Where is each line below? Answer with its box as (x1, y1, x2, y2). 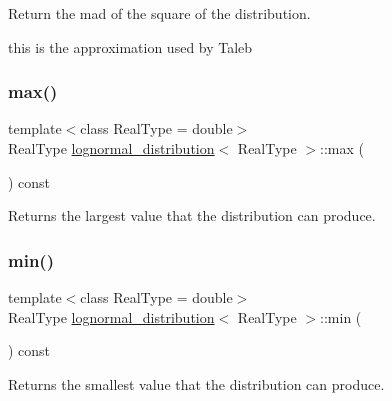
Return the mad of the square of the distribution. (8, 3, 311, 23)
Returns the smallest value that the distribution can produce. (8, 373, 385, 394)
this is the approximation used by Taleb (8, 36, 253, 57)
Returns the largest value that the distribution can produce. (8, 205, 376, 226)
